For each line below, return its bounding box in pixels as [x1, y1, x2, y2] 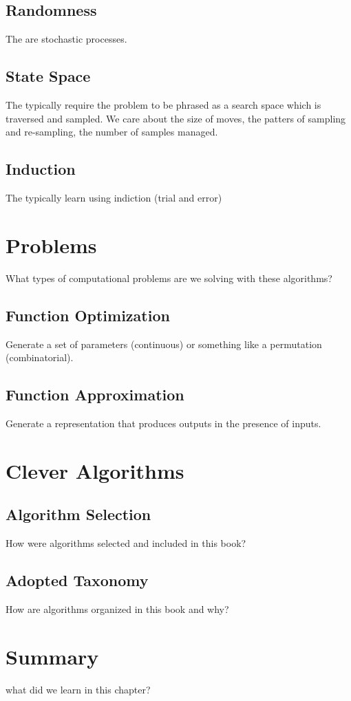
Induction [6, 158, 76, 180]
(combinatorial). [6, 350, 74, 365]
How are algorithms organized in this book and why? [6, 601, 229, 616]
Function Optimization [6, 304, 170, 325]
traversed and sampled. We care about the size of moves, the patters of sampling [6, 111, 346, 125]
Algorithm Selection [6, 504, 151, 525]
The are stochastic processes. [6, 32, 127, 46]
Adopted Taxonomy [6, 570, 149, 591]
